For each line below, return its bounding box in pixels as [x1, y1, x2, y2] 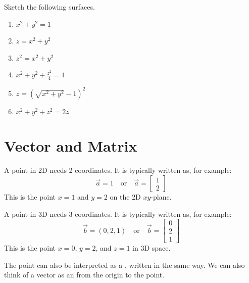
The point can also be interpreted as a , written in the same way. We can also [4, 259, 245, 270]
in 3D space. [132, 243, 171, 253]
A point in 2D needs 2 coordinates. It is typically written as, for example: [4, 165, 232, 175]
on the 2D [110, 192, 141, 202]
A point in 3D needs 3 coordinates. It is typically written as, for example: [4, 208, 232, 219]
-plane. [151, 192, 172, 202]
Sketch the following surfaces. [4, 2, 95, 12]
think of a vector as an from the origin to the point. [4, 269, 165, 280]
